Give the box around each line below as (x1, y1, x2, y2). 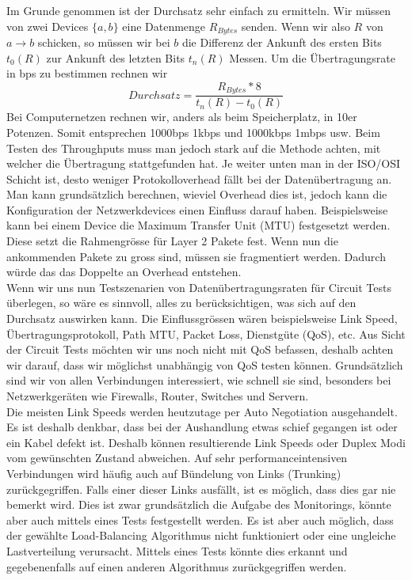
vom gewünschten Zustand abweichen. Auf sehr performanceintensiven (6, 449, 348, 466)
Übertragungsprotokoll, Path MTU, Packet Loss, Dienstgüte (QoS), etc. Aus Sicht (6, 325, 406, 342)
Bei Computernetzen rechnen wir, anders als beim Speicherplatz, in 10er (6, 108, 357, 125)
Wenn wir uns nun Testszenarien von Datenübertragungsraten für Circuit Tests (6, 279, 391, 295)
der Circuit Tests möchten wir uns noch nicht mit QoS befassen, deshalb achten (6, 341, 394, 358)
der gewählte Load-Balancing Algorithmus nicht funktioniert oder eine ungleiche (6, 527, 396, 544)
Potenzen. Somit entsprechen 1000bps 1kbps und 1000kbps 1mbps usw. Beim (6, 123, 380, 140)
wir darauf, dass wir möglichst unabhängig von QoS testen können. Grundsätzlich (6, 356, 403, 373)
